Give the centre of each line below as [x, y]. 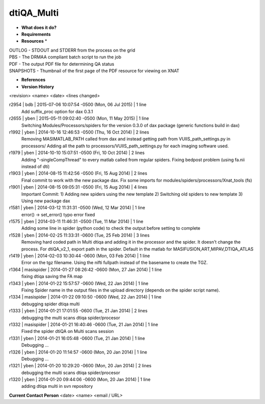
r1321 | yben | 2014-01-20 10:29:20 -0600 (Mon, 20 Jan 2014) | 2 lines [80, 366]
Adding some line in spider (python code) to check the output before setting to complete [111, 228]
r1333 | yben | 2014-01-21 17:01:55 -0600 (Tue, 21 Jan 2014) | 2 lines [78, 311]
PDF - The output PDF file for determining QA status [62, 64]
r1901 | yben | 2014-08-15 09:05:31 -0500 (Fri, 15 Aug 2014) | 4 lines [78, 187]
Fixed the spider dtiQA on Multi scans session [67, 331]
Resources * [34, 41]
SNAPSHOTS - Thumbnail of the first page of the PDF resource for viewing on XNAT [94, 71]
